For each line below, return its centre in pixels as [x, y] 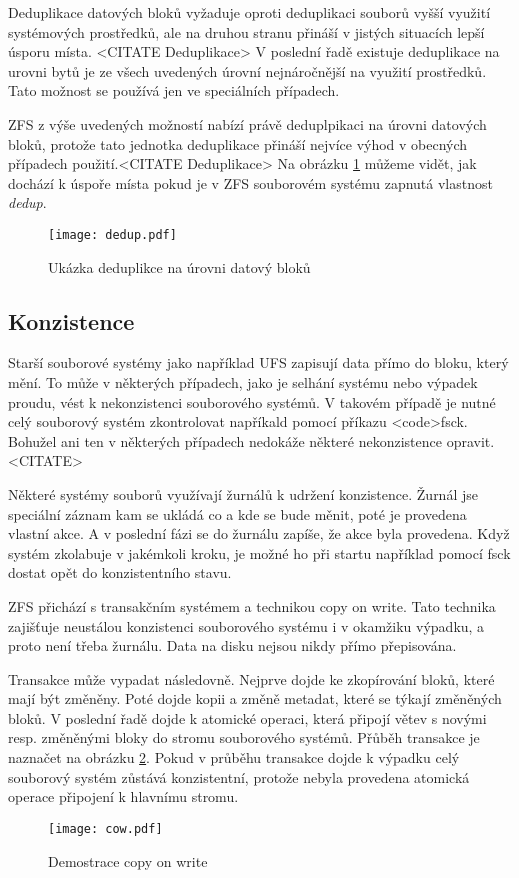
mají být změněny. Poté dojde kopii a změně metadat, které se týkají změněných [255, 698]
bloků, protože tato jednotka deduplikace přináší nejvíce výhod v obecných [238, 143]
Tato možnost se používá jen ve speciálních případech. [174, 90]
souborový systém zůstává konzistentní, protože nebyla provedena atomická [239, 776]
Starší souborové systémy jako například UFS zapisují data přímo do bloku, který [258, 362]
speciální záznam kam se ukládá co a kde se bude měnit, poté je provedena [237, 513]
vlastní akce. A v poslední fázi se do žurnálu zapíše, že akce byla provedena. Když [259, 533]
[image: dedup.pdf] [112, 234]
